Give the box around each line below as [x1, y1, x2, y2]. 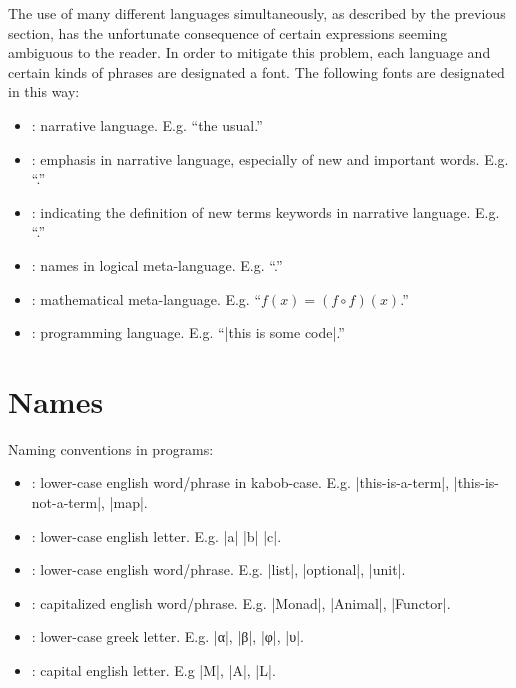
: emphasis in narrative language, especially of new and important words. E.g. [31, 148, 509, 169]
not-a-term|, [31, 492, 105, 513]
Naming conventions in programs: [8, 438, 214, 459]
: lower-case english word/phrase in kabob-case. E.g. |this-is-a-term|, [31, 472, 450, 493]
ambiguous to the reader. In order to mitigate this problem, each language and [8, 42, 491, 63]
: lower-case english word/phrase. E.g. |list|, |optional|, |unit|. [31, 559, 406, 580]
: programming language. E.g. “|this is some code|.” [31, 322, 345, 343]
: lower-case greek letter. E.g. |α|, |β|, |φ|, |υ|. [31, 626, 304, 647]
